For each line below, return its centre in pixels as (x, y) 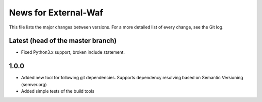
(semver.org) (34, 84)
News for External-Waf (56, 13)
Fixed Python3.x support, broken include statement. (73, 52)
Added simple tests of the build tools (58, 91)
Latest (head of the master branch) (63, 41)
